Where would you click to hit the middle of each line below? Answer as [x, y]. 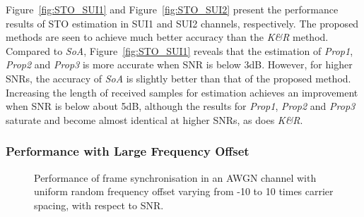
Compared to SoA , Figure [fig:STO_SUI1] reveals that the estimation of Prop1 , [180, 50]
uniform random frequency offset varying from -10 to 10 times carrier [184, 191]
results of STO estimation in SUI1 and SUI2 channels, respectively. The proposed [182, 23]
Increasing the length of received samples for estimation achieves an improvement [182, 92]
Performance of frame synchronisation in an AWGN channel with [175, 177]
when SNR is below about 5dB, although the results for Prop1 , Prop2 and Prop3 [181, 106]
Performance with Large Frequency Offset [128, 151]
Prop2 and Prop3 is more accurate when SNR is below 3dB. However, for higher [179, 64]
